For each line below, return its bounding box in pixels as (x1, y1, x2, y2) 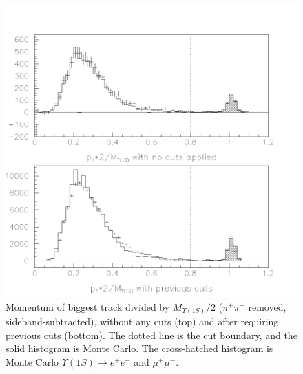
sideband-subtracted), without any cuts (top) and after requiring (6, 314, 279, 329)
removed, (248, 299, 286, 313)
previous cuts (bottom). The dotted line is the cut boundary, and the (6, 327, 297, 342)
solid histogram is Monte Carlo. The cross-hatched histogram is (6, 341, 273, 355)
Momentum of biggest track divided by (6, 299, 170, 313)
